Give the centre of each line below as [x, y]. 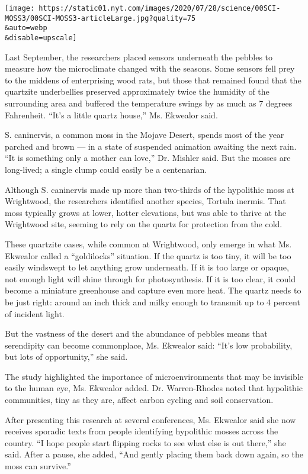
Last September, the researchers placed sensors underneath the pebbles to [139, 57]
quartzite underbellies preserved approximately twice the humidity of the [137, 91]
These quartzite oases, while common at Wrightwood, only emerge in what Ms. [148, 244]
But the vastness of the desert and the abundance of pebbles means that [136, 333]
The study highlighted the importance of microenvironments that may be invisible [154, 376]
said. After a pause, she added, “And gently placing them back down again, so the [154, 454]
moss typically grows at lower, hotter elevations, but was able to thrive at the [145, 212]
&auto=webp [26, 28]
